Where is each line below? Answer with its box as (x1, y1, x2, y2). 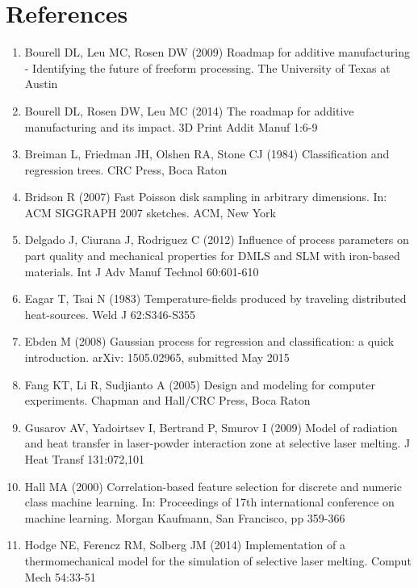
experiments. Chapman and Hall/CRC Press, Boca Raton (24, 392, 311, 409)
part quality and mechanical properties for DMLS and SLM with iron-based (24, 247, 400, 264)
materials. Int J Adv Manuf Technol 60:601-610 (24, 262, 259, 279)
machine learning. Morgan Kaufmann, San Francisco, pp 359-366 (24, 509, 345, 526)
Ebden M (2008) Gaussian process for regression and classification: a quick (24, 333, 395, 350)
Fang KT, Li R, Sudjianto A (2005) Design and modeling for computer (24, 376, 375, 393)
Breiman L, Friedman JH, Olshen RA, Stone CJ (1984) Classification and (24, 145, 390, 162)
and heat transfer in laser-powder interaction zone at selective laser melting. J (24, 435, 411, 451)
